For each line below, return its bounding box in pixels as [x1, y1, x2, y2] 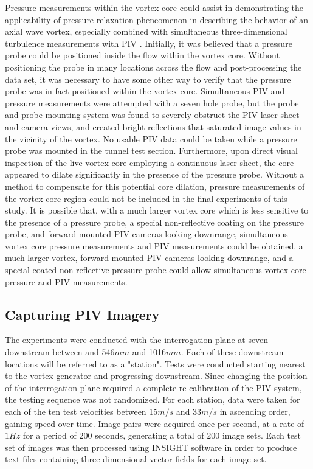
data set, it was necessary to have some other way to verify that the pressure [5, 72, 291, 85]
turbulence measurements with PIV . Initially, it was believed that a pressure [5, 36, 292, 49]
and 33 [176, 405, 202, 418]
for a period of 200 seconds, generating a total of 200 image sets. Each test [22, 429, 301, 442]
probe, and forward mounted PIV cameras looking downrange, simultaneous [5, 228, 288, 240]
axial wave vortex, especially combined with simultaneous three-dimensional [5, 25, 287, 38]
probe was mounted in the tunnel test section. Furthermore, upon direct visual [5, 144, 298, 157]
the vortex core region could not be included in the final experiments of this [5, 192, 287, 204]
